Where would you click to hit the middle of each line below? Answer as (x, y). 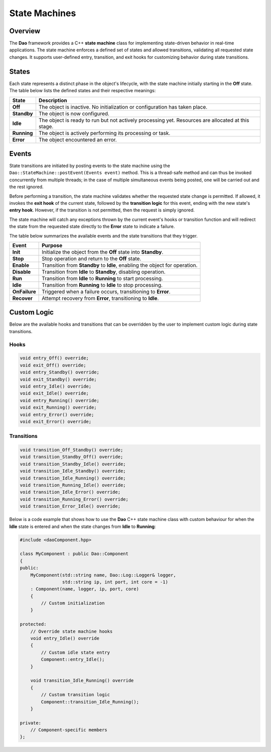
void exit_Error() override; (56, 421)
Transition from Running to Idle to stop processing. (102, 285)
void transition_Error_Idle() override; (70, 506)
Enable (21, 265)
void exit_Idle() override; (54, 393)
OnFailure (24, 291)
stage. (46, 126)
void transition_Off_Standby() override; (72, 450)
